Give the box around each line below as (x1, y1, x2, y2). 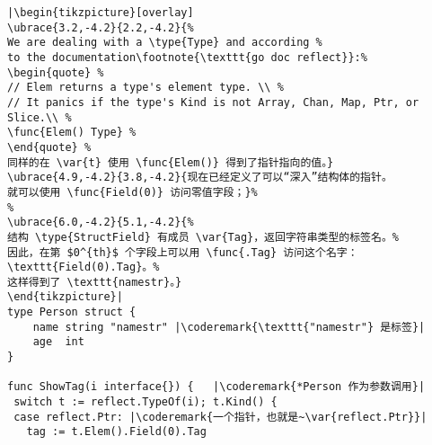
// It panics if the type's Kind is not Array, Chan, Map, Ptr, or (7, 95, 419, 109)
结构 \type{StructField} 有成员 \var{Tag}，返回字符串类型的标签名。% (7, 230, 399, 244)
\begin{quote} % (7, 66, 104, 79)
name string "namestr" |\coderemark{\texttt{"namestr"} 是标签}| (32, 320, 426, 334)
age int (32, 335, 84, 349)
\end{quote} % (7, 140, 92, 154)
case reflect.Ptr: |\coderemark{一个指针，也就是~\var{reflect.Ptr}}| (13, 410, 428, 423)
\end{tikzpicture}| (7, 290, 123, 304)
